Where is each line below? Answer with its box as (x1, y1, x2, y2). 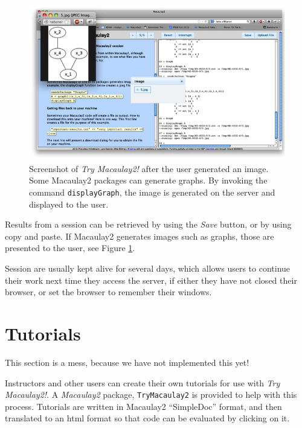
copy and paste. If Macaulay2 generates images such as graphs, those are (5, 229, 274, 242)
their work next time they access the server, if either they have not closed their (5, 273, 297, 286)
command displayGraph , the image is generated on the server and (29, 186, 275, 198)
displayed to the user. (29, 197, 109, 210)
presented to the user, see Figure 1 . (5, 241, 135, 254)
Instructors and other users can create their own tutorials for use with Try (5, 376, 280, 389)
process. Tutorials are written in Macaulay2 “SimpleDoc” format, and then (5, 400, 282, 412)
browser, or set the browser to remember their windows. (5, 286, 212, 298)
